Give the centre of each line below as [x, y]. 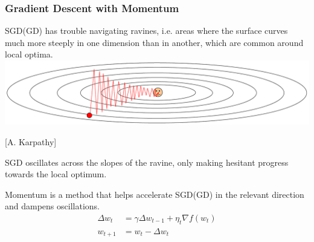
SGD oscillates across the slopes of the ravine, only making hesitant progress [147, 162]
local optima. [29, 54]
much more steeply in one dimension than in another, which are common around [154, 42]
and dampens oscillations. [52, 206]
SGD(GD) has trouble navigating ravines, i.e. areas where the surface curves [146, 31]
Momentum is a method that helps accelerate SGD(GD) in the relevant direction [155, 194]
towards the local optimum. [56, 174]
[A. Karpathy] [31, 141]
